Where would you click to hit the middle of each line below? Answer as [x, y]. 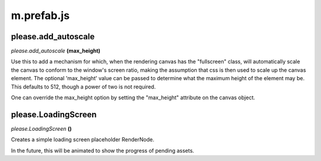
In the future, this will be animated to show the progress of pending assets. [103, 150]
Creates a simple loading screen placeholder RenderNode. [83, 140]
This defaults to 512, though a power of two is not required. [83, 87]
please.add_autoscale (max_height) [56, 51]
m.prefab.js [40, 15]
